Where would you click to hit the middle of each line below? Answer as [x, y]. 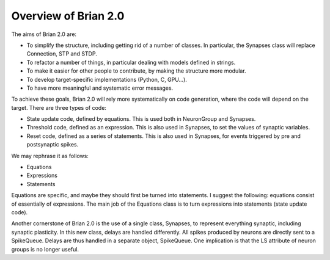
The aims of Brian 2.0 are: [44, 34]
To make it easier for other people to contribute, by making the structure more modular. [137, 71]
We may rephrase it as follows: [50, 156]
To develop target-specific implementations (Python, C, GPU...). [107, 79]
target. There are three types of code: [59, 107]
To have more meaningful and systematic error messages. [100, 88]
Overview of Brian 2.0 [68, 16]
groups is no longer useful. [45, 249]
